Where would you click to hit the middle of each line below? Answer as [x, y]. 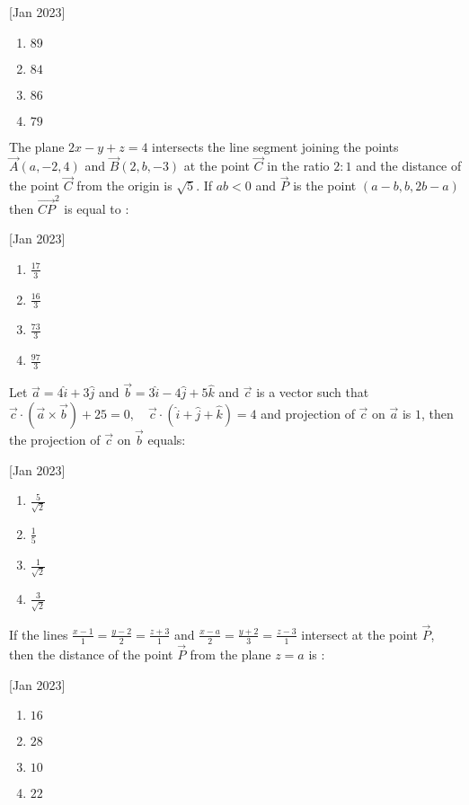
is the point [325, 186]
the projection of [55, 440]
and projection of [308, 413]
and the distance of [409, 166]
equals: [167, 440]
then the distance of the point [91, 654]
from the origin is [124, 186]
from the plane [230, 654]
